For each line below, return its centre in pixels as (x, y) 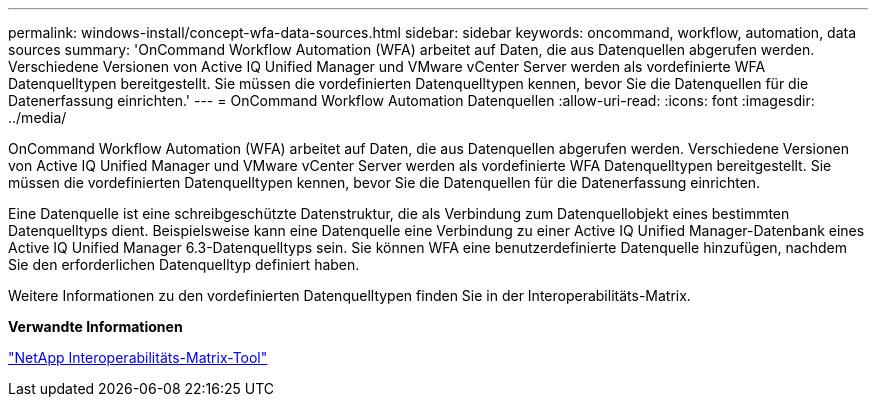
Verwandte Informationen (95, 326)
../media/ (37, 117)
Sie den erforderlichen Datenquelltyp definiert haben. (184, 264)
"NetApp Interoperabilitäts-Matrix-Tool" (138, 357)
